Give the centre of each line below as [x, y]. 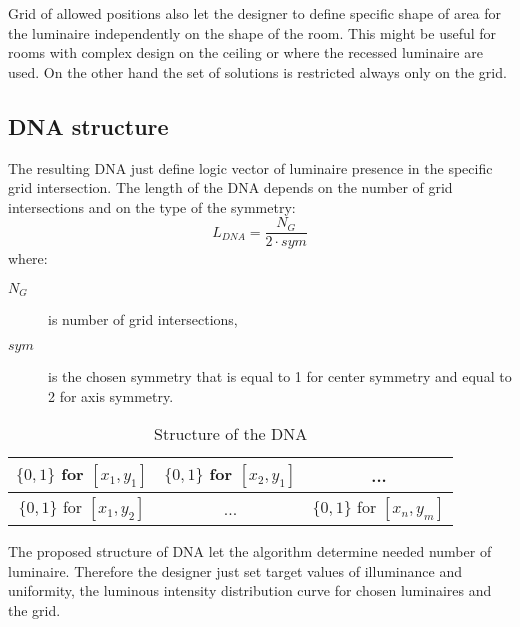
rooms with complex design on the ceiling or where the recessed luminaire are [245, 52]
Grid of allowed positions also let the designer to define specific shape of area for [255, 13]
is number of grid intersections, [143, 319]
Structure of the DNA [231, 434]
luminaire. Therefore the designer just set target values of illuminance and [235, 570]
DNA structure [88, 125]
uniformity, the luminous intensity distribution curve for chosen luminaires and [250, 590]
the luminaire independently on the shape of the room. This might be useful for [252, 32]
